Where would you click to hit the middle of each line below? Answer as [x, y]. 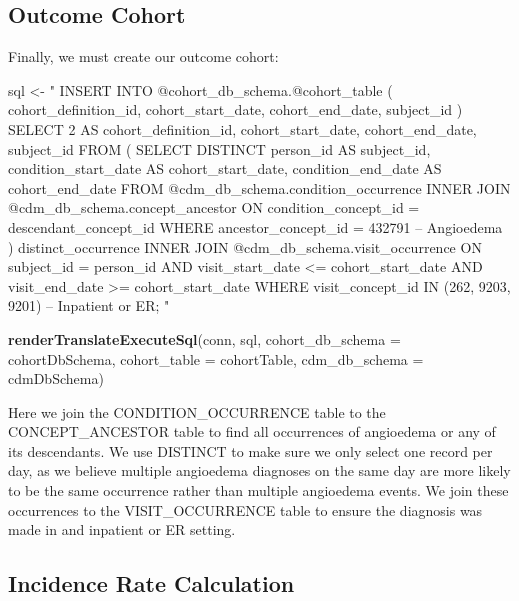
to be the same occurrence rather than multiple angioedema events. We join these [258, 490]
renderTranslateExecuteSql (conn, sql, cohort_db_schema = [204, 338]
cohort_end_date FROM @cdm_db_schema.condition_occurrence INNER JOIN [259, 187]
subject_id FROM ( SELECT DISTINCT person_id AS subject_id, [219, 148]
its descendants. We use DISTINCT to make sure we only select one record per [250, 450]
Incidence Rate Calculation [151, 583]
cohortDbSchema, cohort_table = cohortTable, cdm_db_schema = [216, 358]
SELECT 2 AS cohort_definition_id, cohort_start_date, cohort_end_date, [242, 128]
